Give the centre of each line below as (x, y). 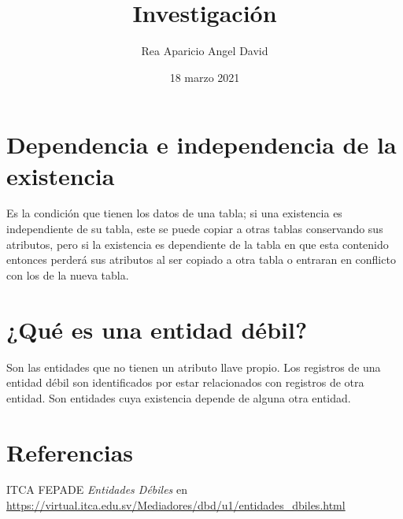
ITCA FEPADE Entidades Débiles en (97, 489)
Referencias (70, 452)
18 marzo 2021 (205, 77)
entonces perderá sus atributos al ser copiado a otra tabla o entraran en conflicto (201, 259)
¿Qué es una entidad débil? (157, 329)
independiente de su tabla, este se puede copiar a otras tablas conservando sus (195, 229)
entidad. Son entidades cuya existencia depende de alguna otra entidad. (179, 397)
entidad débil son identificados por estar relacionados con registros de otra (185, 382)
